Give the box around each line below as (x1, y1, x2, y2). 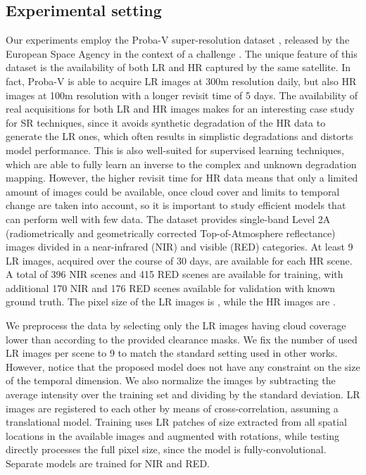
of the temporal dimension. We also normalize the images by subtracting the (6, 373, 336, 388)
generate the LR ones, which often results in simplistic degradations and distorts (6, 129, 353, 144)
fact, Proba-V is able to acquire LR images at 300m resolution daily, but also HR (6, 73, 357, 88)
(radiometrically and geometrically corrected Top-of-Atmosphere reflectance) (6, 225, 336, 240)
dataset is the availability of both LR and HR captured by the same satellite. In (6, 60, 351, 75)
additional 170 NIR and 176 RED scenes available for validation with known (6, 280, 336, 295)
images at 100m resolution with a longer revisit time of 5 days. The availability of (6, 87, 358, 102)
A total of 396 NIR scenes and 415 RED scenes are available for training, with (6, 267, 343, 281)
